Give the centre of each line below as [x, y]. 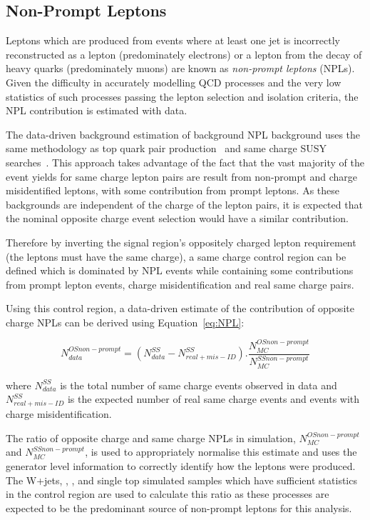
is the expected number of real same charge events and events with [214, 399]
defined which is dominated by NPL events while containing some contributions [180, 270]
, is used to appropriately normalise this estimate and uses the [221, 452]
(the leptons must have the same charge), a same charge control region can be [176, 256]
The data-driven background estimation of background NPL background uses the [183, 134]
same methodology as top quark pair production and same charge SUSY [166, 148]
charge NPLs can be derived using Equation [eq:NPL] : [125, 322]
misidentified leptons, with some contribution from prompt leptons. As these [173, 190]
